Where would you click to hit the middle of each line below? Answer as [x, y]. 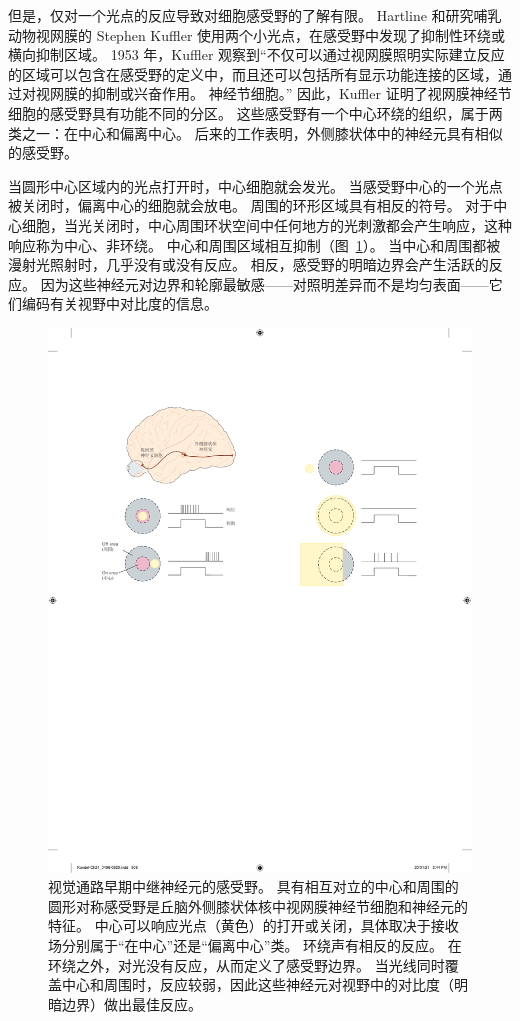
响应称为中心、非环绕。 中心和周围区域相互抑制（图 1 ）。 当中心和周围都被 [254, 244]
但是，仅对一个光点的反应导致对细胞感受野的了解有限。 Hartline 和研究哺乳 [255, 15]
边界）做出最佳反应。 [131, 1003]
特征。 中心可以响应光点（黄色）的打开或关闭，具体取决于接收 [253, 925]
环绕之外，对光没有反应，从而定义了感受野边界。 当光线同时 [246, 964]
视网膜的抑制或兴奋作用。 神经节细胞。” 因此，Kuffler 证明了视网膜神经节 [273, 93]
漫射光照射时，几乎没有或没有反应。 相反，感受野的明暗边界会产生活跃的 [248, 264]
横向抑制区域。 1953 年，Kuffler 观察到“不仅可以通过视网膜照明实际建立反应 [256, 54]
